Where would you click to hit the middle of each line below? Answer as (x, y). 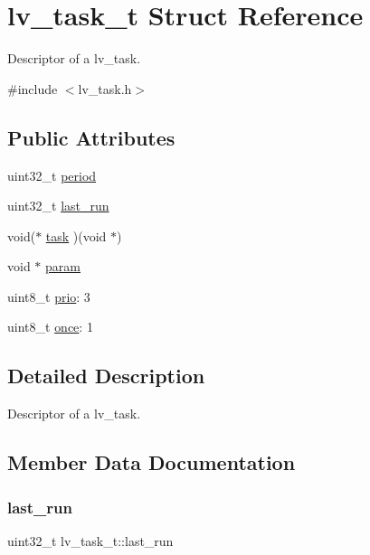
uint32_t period (52, 175)
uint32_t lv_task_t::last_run (90, 540)
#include (33, 88)
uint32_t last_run (58, 206)
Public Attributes (91, 137)
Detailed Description (106, 376)
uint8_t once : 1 (50, 327)
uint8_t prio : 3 (49, 296)
